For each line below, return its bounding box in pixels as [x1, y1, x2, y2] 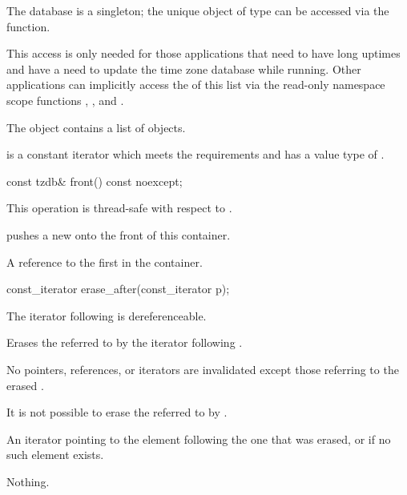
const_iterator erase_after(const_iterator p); [6, 280, 230, 297]
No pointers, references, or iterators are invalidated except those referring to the [6, 360, 399, 377]
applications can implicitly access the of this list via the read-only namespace [6, 76, 385, 93]
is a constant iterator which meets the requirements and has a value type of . [6, 146, 385, 163]
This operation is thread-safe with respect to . [6, 199, 232, 216]
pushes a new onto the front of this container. [6, 226, 231, 243]
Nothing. [6, 473, 50, 489]
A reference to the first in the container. [6, 253, 203, 270]
